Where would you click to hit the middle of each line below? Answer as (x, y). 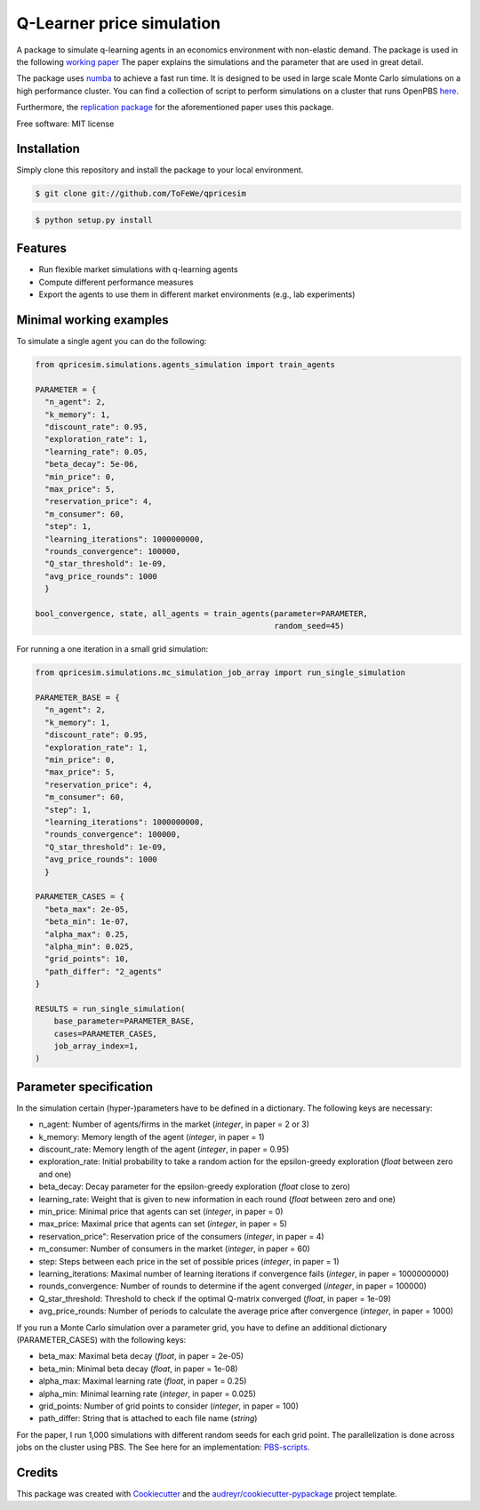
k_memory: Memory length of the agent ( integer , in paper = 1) (152, 1137)
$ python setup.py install (94, 220)
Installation (48, 149)
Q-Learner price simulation (119, 23)
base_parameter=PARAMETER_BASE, (124, 1021)
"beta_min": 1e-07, (87, 922)
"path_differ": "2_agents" (104, 971)
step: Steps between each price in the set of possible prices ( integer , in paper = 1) (189, 1261)
